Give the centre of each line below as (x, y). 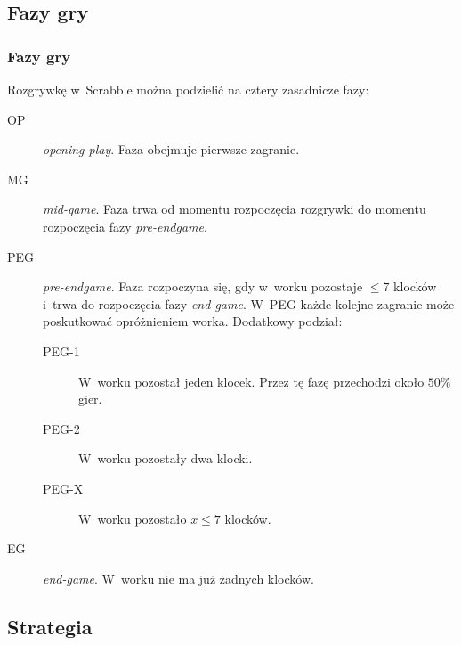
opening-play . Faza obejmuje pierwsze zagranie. (171, 149)
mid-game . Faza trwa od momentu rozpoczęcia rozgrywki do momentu (235, 209)
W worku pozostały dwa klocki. (166, 458)
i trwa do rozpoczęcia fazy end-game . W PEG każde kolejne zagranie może (249, 303)
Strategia (50, 626)
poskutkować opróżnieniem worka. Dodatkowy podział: (193, 321)
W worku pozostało (133, 518)
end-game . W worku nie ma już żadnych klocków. (178, 578)
